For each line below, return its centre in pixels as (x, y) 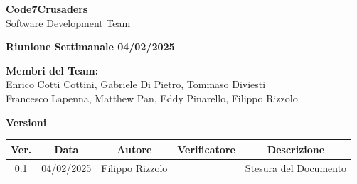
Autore (134, 149)
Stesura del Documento (296, 167)
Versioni (26, 122)
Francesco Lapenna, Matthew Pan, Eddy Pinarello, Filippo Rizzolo (152, 98)
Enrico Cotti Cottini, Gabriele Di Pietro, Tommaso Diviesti (136, 84)
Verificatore (206, 149)
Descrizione (296, 149)
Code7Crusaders (47, 9)
